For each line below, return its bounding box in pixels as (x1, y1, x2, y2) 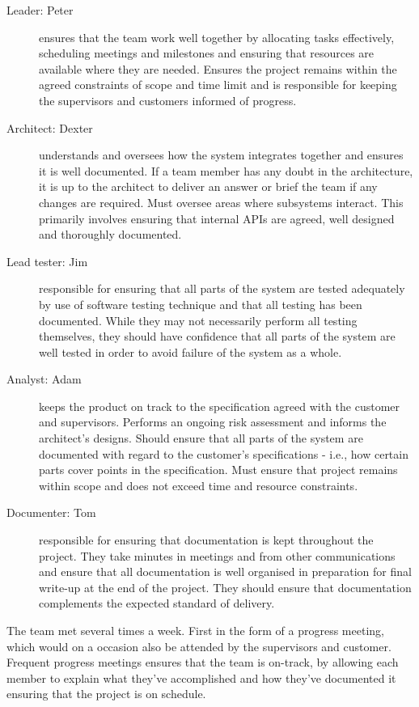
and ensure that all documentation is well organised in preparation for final (39, 563, 412, 580)
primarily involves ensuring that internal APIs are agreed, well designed (39, 210, 395, 226)
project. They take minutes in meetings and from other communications (39, 547, 396, 564)
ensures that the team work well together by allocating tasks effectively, (39, 28, 395, 45)
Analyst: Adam (6, 370, 82, 387)
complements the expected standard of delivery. (39, 595, 275, 612)
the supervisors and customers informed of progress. (39, 91, 297, 108)
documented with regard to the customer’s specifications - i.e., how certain (39, 445, 408, 462)
